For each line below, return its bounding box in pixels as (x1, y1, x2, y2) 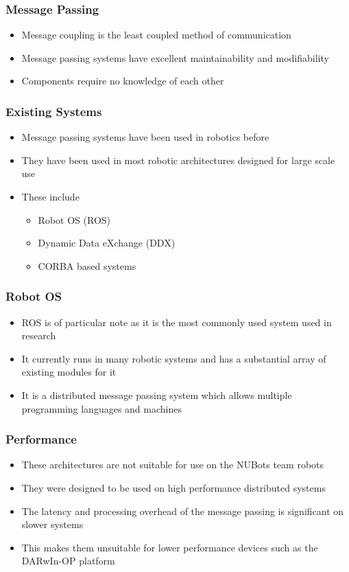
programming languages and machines (21, 401, 182, 415)
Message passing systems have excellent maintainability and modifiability (21, 50, 329, 65)
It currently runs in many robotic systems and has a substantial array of (21, 351, 326, 365)
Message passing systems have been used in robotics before (21, 130, 269, 144)
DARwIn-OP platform (21, 553, 115, 568)
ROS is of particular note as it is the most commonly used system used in (21, 314, 332, 329)
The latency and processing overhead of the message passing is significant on (21, 503, 344, 518)
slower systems (21, 517, 84, 531)
